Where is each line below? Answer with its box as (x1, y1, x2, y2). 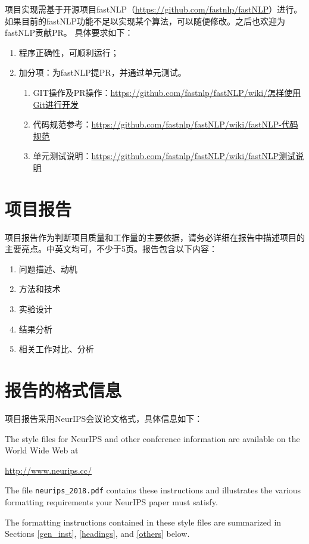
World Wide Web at (5, 444, 79, 456)
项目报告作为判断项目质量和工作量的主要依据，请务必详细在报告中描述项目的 (5, 231, 305, 243)
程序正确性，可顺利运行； (18, 46, 119, 58)
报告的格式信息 (5, 378, 122, 402)
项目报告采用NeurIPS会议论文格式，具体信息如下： (5, 412, 203, 424)
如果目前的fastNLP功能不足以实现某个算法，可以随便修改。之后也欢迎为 (5, 14, 286, 27)
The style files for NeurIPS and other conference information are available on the (5, 432, 300, 444)
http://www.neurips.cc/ (5, 464, 92, 476)
